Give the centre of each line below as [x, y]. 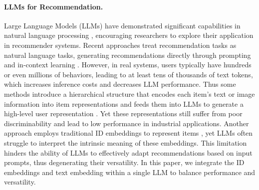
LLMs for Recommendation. [54, 6]
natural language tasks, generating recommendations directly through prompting [128, 55]
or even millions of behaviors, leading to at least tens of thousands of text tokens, [129, 74]
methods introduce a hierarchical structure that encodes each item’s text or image [129, 94]
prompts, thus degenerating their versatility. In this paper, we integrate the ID [124, 162]
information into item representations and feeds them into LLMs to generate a [124, 103]
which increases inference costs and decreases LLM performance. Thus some [120, 84]
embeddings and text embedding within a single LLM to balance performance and [130, 172]
